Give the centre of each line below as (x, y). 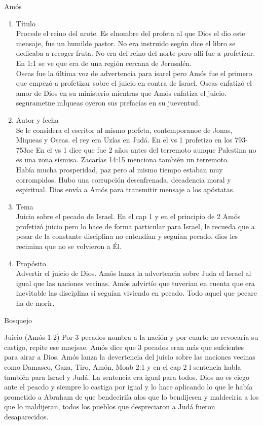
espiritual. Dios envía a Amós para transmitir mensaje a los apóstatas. (125, 189)
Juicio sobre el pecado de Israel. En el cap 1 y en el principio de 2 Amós (128, 216)
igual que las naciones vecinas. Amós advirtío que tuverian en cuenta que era (135, 283)
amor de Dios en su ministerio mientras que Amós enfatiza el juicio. (121, 93)
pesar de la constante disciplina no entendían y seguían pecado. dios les (127, 236)
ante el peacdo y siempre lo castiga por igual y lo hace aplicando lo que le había (128, 387)
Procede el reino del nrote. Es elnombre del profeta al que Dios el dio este (130, 33)
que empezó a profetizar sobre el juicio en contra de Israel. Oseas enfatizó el (134, 83)
